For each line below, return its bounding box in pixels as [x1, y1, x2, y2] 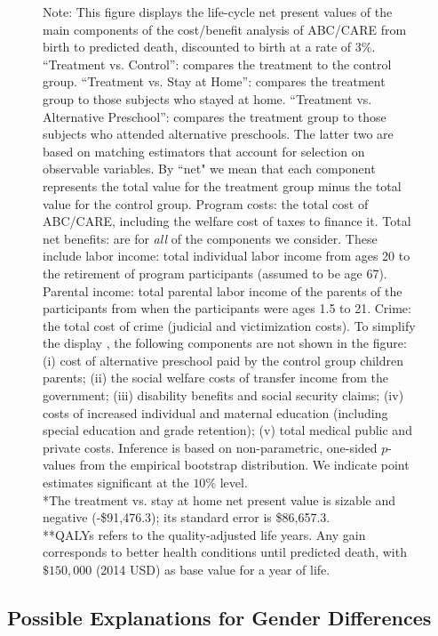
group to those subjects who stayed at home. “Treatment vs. [43, 89, 372, 108]
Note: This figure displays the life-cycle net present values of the [43, 3, 393, 20]
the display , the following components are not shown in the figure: [43, 334, 407, 352]
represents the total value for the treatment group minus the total [43, 176, 402, 195]
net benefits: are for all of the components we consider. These [43, 229, 378, 247]
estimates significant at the [43, 473, 189, 492]
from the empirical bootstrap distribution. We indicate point [79, 455, 410, 474]
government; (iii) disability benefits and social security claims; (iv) [43, 386, 404, 405]
